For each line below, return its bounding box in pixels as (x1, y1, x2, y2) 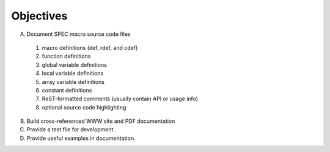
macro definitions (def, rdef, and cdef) (42, 44, 138, 51)
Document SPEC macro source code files (26, 30, 131, 38)
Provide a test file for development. (26, 126, 116, 133)
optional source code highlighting (42, 103, 127, 111)
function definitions (42, 52, 91, 60)
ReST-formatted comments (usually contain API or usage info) (42, 95, 199, 103)
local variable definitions (42, 70, 104, 77)
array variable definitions (42, 78, 105, 85)
